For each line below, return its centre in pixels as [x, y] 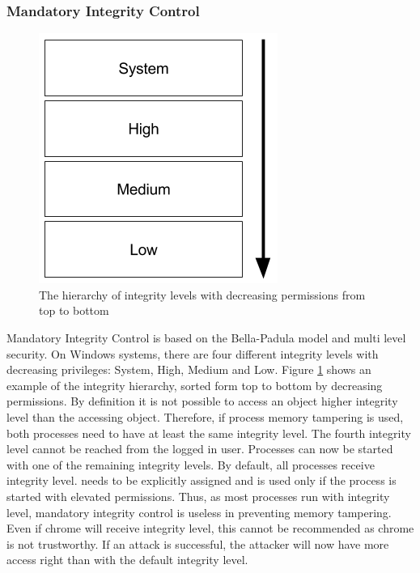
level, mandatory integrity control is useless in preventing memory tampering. [199, 512]
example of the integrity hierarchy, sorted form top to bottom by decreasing [195, 385]
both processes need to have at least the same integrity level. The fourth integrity [209, 433]
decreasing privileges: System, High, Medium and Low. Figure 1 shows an [189, 369]
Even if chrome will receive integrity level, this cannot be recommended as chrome [210, 528]
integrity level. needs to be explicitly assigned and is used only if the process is [202, 480]
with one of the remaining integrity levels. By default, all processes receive [191, 464]
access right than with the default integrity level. [127, 560]
